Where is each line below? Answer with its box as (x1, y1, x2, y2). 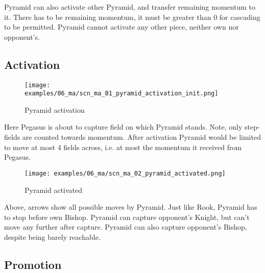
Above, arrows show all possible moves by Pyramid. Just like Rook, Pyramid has (4, 202, 257, 212)
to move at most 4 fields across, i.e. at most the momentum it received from (4, 141, 242, 152)
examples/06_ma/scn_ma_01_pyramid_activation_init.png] (25, 90, 219, 97)
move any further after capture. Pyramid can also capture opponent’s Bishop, (4, 221, 247, 232)
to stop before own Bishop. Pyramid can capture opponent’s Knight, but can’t (4, 211, 250, 222)
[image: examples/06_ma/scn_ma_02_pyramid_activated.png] (25, 169, 226, 177)
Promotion (4, 256, 62, 272)
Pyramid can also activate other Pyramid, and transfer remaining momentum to (4, 2, 255, 12)
